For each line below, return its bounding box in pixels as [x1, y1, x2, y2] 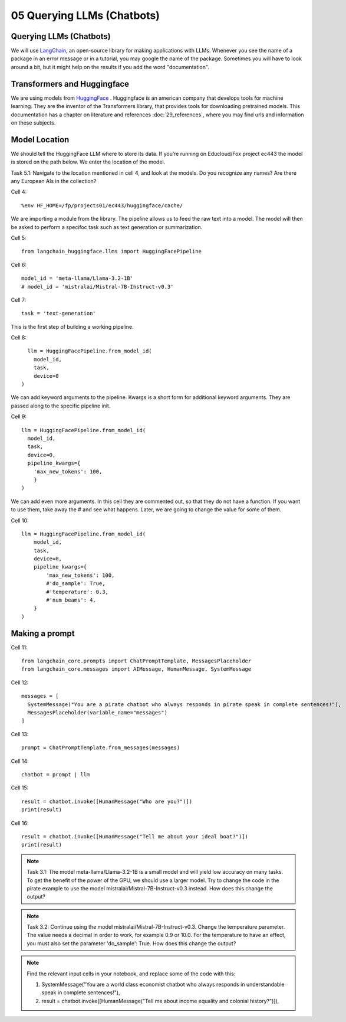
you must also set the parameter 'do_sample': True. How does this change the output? [27, 939, 236, 947]
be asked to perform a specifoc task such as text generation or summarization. [11, 223, 203, 230]
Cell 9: [11, 413, 27, 420]
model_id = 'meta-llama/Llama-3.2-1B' [21, 275, 134, 282]
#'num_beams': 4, [46, 597, 97, 603]
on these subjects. [11, 119, 56, 126]
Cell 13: [11, 730, 29, 737]
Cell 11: [11, 644, 28, 651]
